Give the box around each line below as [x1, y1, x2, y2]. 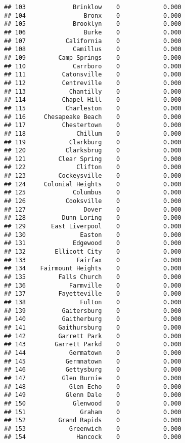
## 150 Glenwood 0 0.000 [4, 399, 181, 407]
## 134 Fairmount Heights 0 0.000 [4, 265, 181, 272]
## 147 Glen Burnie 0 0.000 [4, 374, 181, 382]
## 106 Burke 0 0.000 [4, 28, 181, 36]
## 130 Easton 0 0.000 [4, 231, 181, 238]
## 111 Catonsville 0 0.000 [4, 71, 181, 78]
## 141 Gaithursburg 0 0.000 [4, 324, 181, 331]
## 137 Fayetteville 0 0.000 [4, 290, 181, 298]
